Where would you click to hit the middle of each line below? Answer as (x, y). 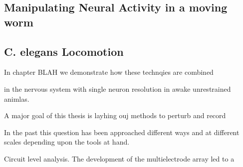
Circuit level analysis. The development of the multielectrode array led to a (119, 158)
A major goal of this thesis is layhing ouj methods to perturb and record (115, 115)
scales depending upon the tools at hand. (67, 142)
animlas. (17, 98)
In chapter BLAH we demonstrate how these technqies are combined (109, 72)
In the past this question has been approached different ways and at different (122, 132)
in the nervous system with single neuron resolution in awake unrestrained (118, 88)
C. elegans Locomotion (64, 51)
